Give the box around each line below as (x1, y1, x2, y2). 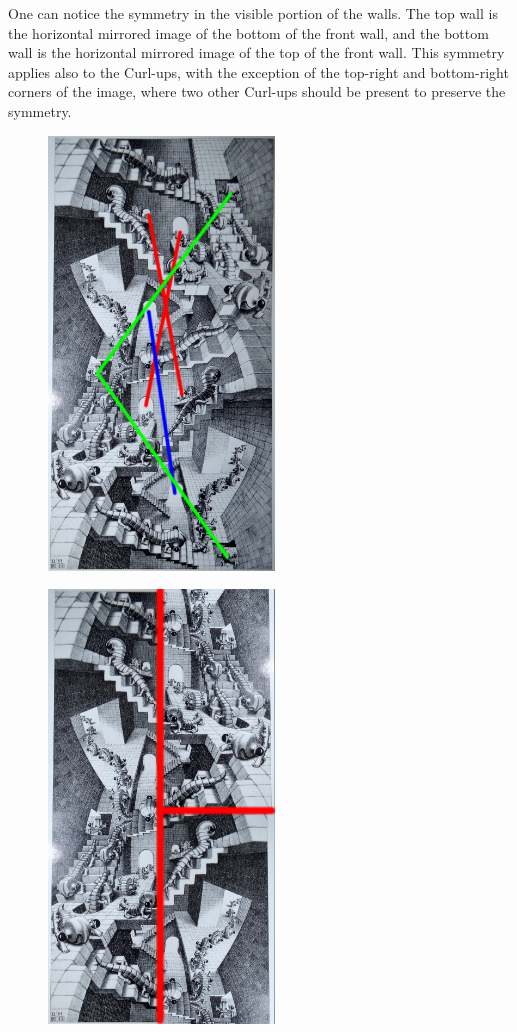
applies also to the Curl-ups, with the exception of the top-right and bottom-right (8, 61, 509, 82)
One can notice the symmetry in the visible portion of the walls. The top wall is (8, 3, 498, 23)
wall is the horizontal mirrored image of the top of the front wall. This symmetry (8, 42, 505, 63)
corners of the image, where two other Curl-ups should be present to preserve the (8, 81, 506, 102)
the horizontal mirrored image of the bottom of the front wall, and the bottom (8, 22, 489, 43)
